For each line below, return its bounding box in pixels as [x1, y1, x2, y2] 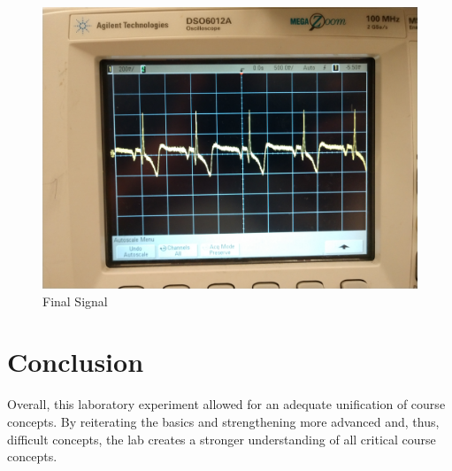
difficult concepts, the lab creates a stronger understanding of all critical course [7, 429, 436, 448]
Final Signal [42, 291, 108, 310]
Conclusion [7, 344, 144, 380]
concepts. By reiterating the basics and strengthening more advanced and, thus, [7, 412, 440, 430]
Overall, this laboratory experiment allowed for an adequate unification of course [7, 395, 446, 413]
